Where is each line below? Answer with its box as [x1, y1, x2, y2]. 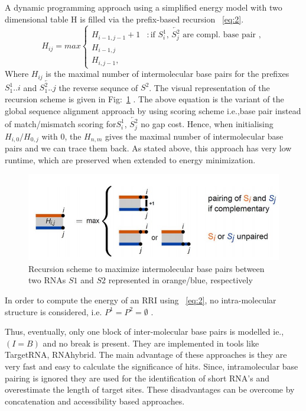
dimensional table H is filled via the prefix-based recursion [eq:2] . [5, 12, 244, 25]
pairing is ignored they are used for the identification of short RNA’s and [5, 371, 269, 384]
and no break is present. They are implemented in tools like [43, 336, 259, 349]
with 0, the [41, 130, 82, 142]
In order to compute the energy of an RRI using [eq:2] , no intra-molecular [5, 294, 276, 306]
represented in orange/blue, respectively [108, 274, 253, 286]
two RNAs [28, 274, 66, 286]
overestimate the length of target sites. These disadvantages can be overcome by [5, 383, 295, 396]
